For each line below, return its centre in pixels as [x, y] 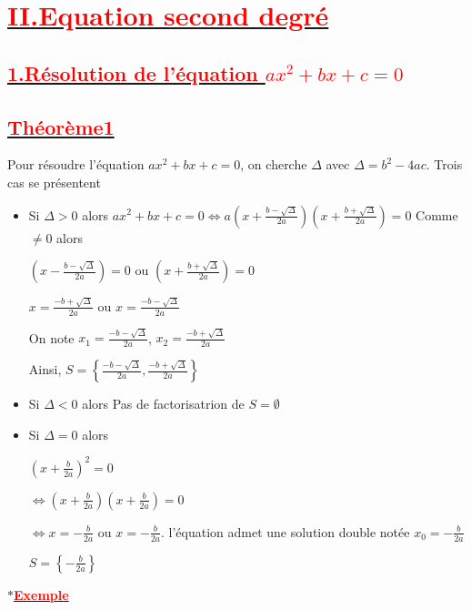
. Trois [444, 164]
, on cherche [274, 164]
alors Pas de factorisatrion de [163, 404]
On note [51, 337]
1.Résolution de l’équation [133, 72]
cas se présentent [54, 182]
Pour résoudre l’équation [76, 164]
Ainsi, [45, 369]
